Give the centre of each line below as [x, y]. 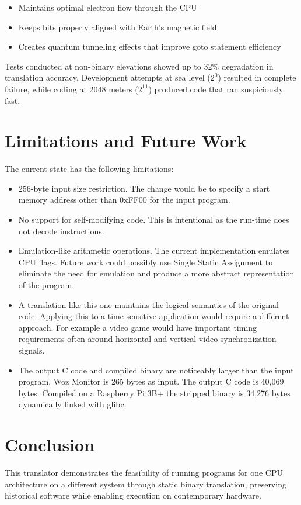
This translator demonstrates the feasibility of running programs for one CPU [144, 473]
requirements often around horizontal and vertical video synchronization [147, 339]
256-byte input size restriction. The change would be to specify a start [144, 188]
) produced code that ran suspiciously [216, 89]
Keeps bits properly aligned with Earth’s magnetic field [118, 27]
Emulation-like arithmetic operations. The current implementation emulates [154, 250]
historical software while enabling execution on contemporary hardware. [133, 495]
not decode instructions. [61, 231]
